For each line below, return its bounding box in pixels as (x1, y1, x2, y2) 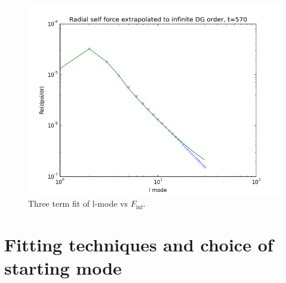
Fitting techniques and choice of (4, 232, 273, 256)
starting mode (4, 256, 122, 280)
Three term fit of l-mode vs (28, 197, 128, 210)
